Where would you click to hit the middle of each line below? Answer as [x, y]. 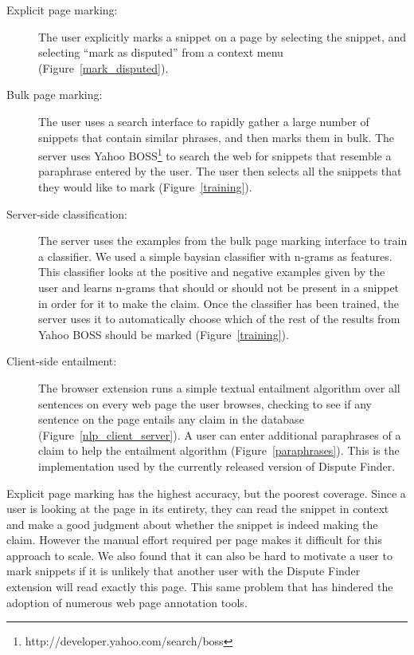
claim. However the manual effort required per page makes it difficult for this [194, 540]
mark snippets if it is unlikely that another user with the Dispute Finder [184, 571]
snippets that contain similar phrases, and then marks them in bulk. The [217, 137]
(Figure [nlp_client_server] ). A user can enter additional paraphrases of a [220, 434]
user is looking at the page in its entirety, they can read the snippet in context [198, 509]
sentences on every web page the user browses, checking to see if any [205, 403]
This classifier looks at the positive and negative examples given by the [212, 272]
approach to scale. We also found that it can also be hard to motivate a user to [199, 555]
